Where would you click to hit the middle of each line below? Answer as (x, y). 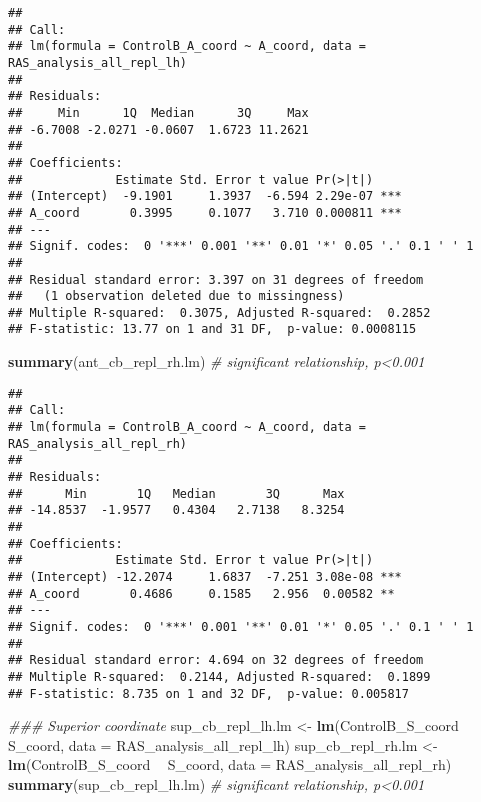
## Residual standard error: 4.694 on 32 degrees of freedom (216, 660)
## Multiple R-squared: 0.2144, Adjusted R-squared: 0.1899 (219, 676)
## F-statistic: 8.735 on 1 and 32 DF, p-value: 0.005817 (208, 693)
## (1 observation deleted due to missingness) (176, 296)
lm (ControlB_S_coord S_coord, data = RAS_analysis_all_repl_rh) (230, 764)
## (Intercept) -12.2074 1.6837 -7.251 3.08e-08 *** (205, 576)
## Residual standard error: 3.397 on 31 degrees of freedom (216, 279)
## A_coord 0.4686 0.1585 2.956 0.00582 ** (201, 593)
